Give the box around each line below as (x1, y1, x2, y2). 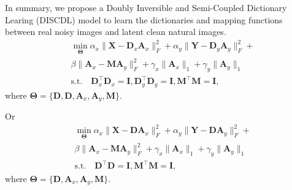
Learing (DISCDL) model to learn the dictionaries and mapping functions (5, 13, 283, 26)
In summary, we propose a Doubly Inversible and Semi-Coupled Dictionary (5, 1, 287, 13)
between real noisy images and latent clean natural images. (5, 25, 226, 38)
